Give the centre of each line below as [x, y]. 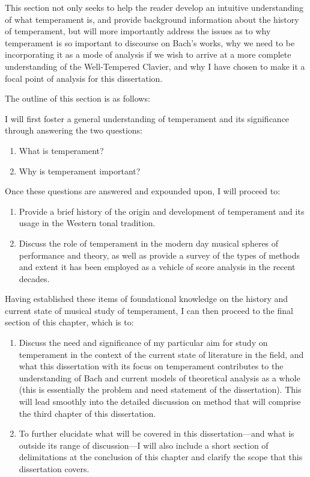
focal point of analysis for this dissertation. [84, 78]
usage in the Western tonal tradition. [87, 223]
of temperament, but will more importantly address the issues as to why [138, 31]
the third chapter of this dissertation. [87, 413]
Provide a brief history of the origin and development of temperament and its [162, 211]
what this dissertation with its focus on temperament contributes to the [151, 366]
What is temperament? [61, 150]
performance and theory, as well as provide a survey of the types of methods [160, 255]
